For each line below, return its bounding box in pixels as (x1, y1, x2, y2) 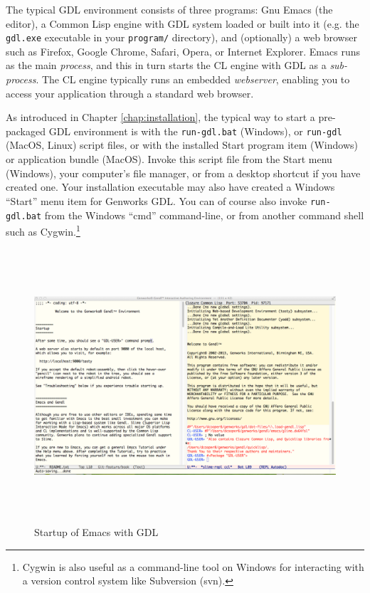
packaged (6, 123, 46, 138)
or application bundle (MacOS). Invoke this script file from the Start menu (6, 152, 332, 167)
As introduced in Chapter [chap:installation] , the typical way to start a (6, 110, 315, 125)
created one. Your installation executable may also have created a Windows (6, 179, 335, 194)
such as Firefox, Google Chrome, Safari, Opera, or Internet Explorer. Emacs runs (6, 43, 360, 58)
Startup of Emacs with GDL (34, 525, 159, 539)
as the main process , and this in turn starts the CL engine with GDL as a (6, 58, 327, 73)
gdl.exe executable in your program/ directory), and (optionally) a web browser (6, 30, 357, 45)
